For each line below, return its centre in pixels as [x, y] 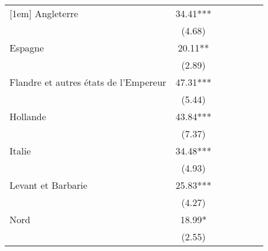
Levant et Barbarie [49, 185]
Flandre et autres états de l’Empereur [88, 82]
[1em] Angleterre [44, 13]
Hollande [28, 116]
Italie [20, 151]
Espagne [27, 48]
